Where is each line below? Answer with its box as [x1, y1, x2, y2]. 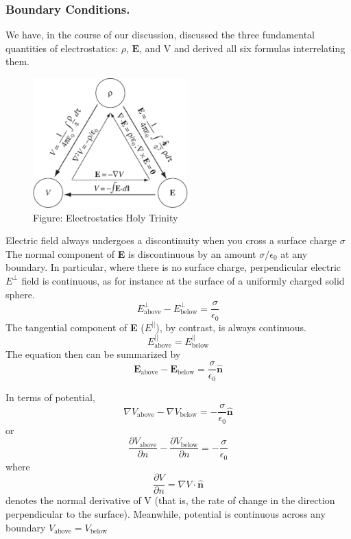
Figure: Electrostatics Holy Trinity [33, 210, 178, 224]
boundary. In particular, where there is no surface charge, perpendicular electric [5, 260, 341, 274]
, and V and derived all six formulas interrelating [139, 40, 346, 55]
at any [280, 246, 308, 261]
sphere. [5, 287, 35, 301]
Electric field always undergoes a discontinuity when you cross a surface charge [5, 233, 337, 248]
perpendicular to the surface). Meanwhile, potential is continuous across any [5, 507, 326, 521]
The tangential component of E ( [5, 320, 145, 334]
